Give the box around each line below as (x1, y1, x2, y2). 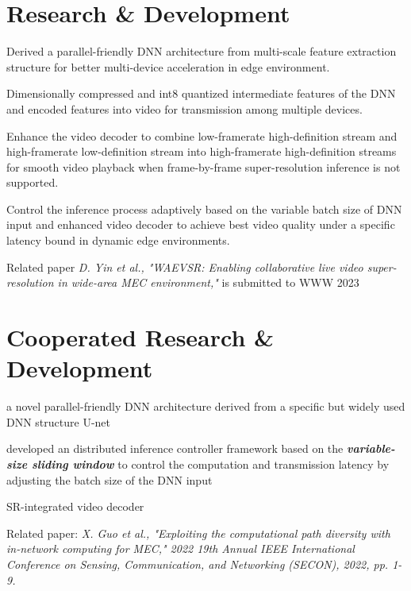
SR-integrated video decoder (6, 498, 144, 515)
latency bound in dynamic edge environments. (6, 232, 230, 249)
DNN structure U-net (6, 413, 111, 430)
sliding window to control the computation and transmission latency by (31, 455, 390, 472)
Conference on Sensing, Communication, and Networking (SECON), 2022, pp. (6, 555, 389, 572)
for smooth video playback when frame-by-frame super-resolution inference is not (6, 158, 401, 175)
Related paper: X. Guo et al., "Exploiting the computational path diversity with (6, 524, 390, 541)
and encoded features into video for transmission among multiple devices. (6, 100, 363, 117)
